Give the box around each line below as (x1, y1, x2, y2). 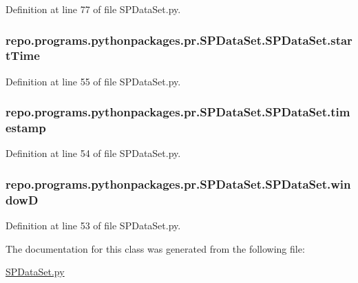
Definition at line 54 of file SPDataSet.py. (6, 146, 181, 160)
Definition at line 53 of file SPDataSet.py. (6, 218, 181, 233)
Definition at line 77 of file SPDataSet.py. (6, 2, 181, 16)
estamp (6, 119, 46, 136)
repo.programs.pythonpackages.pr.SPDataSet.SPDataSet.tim (6, 103, 350, 120)
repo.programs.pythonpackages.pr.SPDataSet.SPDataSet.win (6, 175, 351, 192)
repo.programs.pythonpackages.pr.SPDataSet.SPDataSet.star (6, 31, 352, 48)
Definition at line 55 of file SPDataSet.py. (6, 74, 181, 88)
